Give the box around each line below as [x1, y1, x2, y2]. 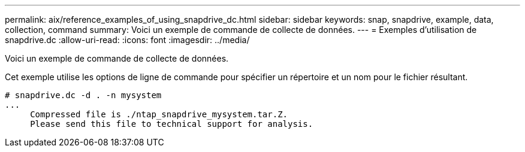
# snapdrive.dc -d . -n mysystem [5, 90, 162, 100]
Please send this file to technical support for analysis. [30, 119, 313, 129]
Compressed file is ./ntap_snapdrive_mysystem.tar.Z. [30, 110, 288, 119]
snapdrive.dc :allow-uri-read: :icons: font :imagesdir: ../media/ [5, 35, 250, 45]
